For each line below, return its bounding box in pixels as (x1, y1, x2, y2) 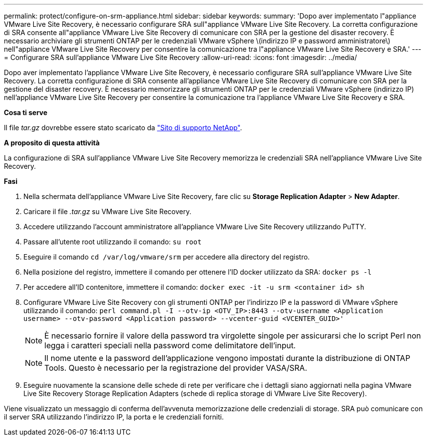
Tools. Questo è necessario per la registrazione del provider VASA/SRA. (44, 363, 307, 373)
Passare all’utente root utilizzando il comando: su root (23, 238, 202, 246)
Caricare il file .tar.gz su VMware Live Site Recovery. (23, 207, 192, 216)
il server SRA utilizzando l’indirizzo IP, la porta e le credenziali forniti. (4, 413, 224, 421)
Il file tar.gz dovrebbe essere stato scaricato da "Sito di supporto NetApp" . (4, 123, 242, 132)
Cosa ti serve (4, 108, 48, 117)
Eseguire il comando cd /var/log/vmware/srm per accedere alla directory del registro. (23, 253, 310, 261)
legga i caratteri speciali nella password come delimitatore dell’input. (44, 340, 296, 350)
